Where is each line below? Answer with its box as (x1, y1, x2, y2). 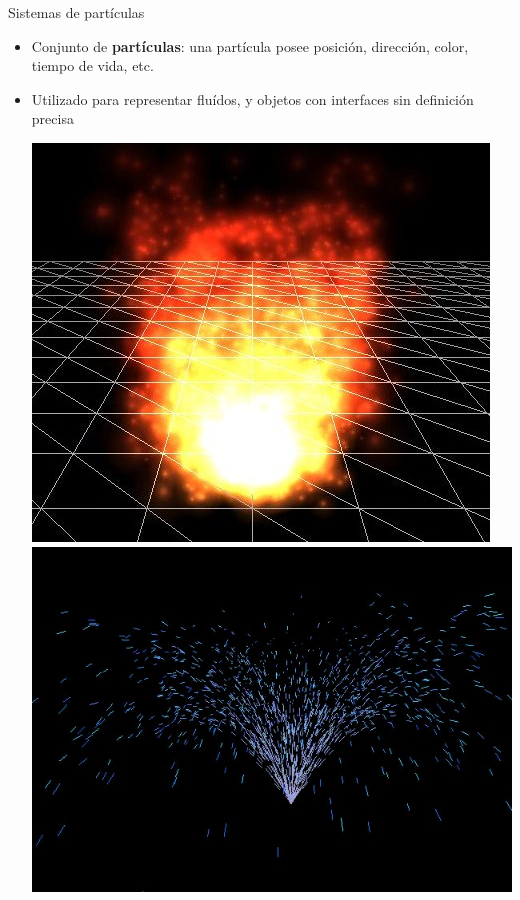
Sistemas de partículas (8, 2, 145, 22)
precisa (31, 108, 74, 129)
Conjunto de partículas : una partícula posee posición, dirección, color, (31, 35, 469, 56)
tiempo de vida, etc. (31, 55, 154, 76)
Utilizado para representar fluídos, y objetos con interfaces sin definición (31, 88, 474, 109)
